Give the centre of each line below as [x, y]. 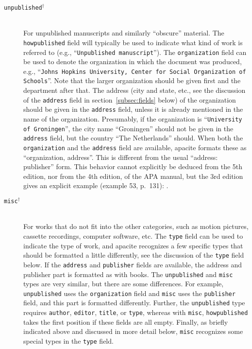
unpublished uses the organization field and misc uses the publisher [129, 293]
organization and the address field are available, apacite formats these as [135, 148]
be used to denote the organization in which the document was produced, [133, 61]
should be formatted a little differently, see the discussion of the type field [134, 255]
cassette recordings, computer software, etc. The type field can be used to [133, 236]
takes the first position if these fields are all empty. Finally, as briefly [126, 322]
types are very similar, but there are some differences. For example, [124, 284]
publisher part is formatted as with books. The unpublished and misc [128, 274]
